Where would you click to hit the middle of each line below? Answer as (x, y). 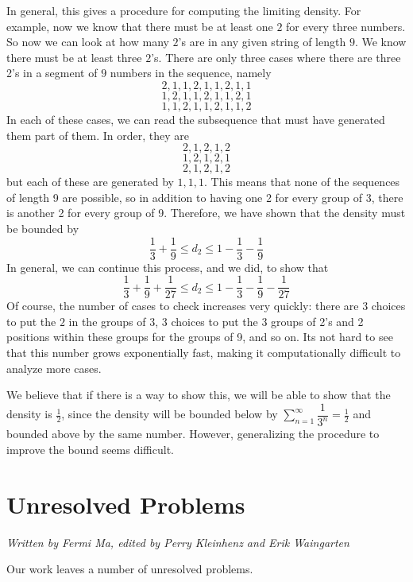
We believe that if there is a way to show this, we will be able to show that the (199, 395)
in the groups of (107, 321)
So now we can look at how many (88, 42)
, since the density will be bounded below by (170, 414)
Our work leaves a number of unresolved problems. (130, 569)
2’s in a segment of (52, 73)
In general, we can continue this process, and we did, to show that (168, 267)
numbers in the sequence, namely (191, 73)
